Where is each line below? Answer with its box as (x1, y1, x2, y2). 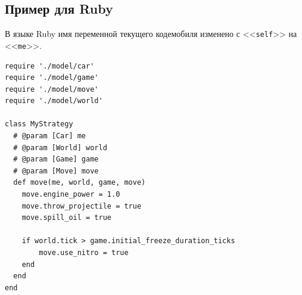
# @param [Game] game (13, 155, 99, 164)
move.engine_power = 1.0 (21, 190, 120, 199)
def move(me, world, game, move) (13, 178, 146, 187)
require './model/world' (5, 97, 103, 105)
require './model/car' (5, 61, 95, 70)
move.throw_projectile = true (21, 201, 142, 210)
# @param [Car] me (13, 132, 86, 141)
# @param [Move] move (13, 166, 99, 175)
